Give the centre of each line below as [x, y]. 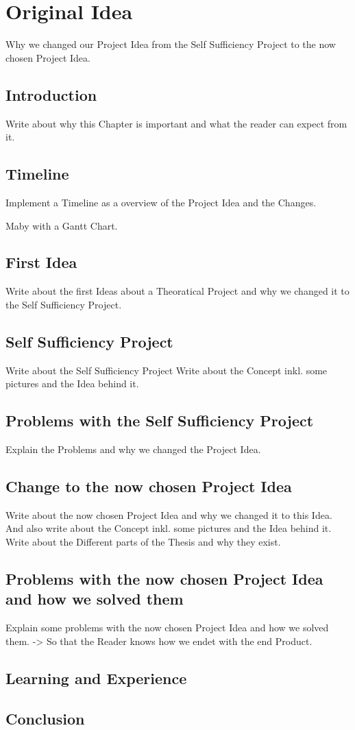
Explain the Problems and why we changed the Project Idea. [133, 449]
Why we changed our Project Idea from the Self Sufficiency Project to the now [171, 44]
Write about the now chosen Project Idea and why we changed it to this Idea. [169, 514]
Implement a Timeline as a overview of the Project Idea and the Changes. [161, 202]
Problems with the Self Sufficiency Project [160, 421]
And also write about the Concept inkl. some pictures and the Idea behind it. [169, 528]
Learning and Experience [96, 678]
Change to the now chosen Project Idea [149, 486]
